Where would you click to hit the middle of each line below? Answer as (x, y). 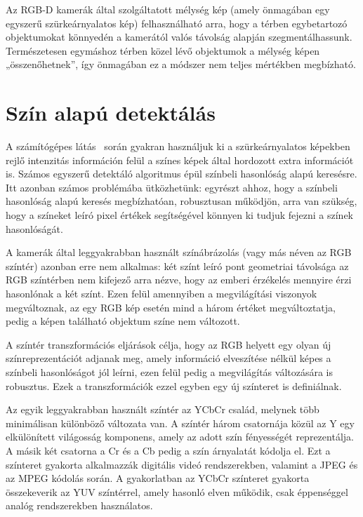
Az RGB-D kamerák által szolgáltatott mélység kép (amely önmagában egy (168, 9)
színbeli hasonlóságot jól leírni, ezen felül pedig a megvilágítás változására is (170, 372)
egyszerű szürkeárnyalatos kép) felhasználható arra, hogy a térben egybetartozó (177, 23)
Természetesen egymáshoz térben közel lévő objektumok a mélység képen (163, 50)
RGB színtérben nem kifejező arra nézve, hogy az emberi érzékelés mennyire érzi (179, 280)
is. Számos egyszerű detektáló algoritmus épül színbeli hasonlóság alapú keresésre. (181, 174)
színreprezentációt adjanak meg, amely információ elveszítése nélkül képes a (169, 358)
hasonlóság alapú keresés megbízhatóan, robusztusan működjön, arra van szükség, (181, 201)
